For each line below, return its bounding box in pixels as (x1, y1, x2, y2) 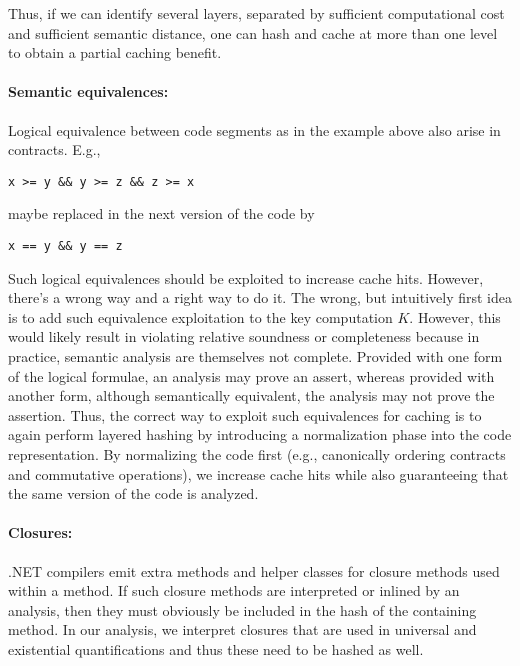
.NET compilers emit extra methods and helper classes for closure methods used (8, 560, 500, 581)
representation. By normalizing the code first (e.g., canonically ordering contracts (8, 444, 506, 465)
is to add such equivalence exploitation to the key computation (8, 306, 393, 327)
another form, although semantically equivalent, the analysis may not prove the (8, 385, 495, 406)
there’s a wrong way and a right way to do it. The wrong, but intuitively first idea (8, 287, 512, 308)
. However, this (409, 306, 501, 327)
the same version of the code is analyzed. (8, 483, 259, 504)
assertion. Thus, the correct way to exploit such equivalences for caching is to (8, 404, 482, 425)
